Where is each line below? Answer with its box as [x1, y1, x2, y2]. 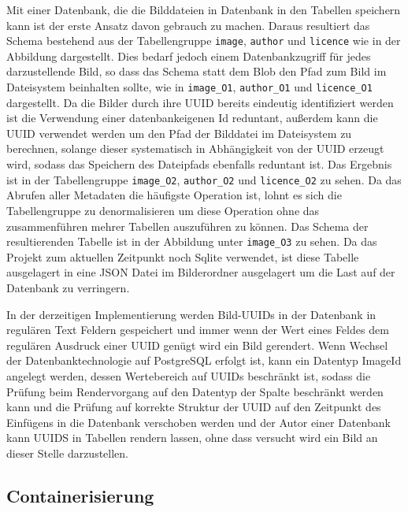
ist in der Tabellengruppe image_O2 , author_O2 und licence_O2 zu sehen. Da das [6, 171, 402, 187]
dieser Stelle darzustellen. [6, 444, 129, 461]
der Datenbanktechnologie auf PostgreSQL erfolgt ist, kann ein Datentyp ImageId [6, 352, 402, 369]
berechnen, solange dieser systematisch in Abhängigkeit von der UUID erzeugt [6, 140, 384, 157]
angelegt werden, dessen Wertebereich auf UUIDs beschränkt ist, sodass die [6, 367, 371, 384]
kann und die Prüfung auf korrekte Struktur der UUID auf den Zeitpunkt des [6, 399, 381, 415]
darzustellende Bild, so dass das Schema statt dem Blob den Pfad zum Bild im [6, 63, 387, 80]
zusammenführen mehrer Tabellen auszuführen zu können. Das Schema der [6, 217, 369, 234]
